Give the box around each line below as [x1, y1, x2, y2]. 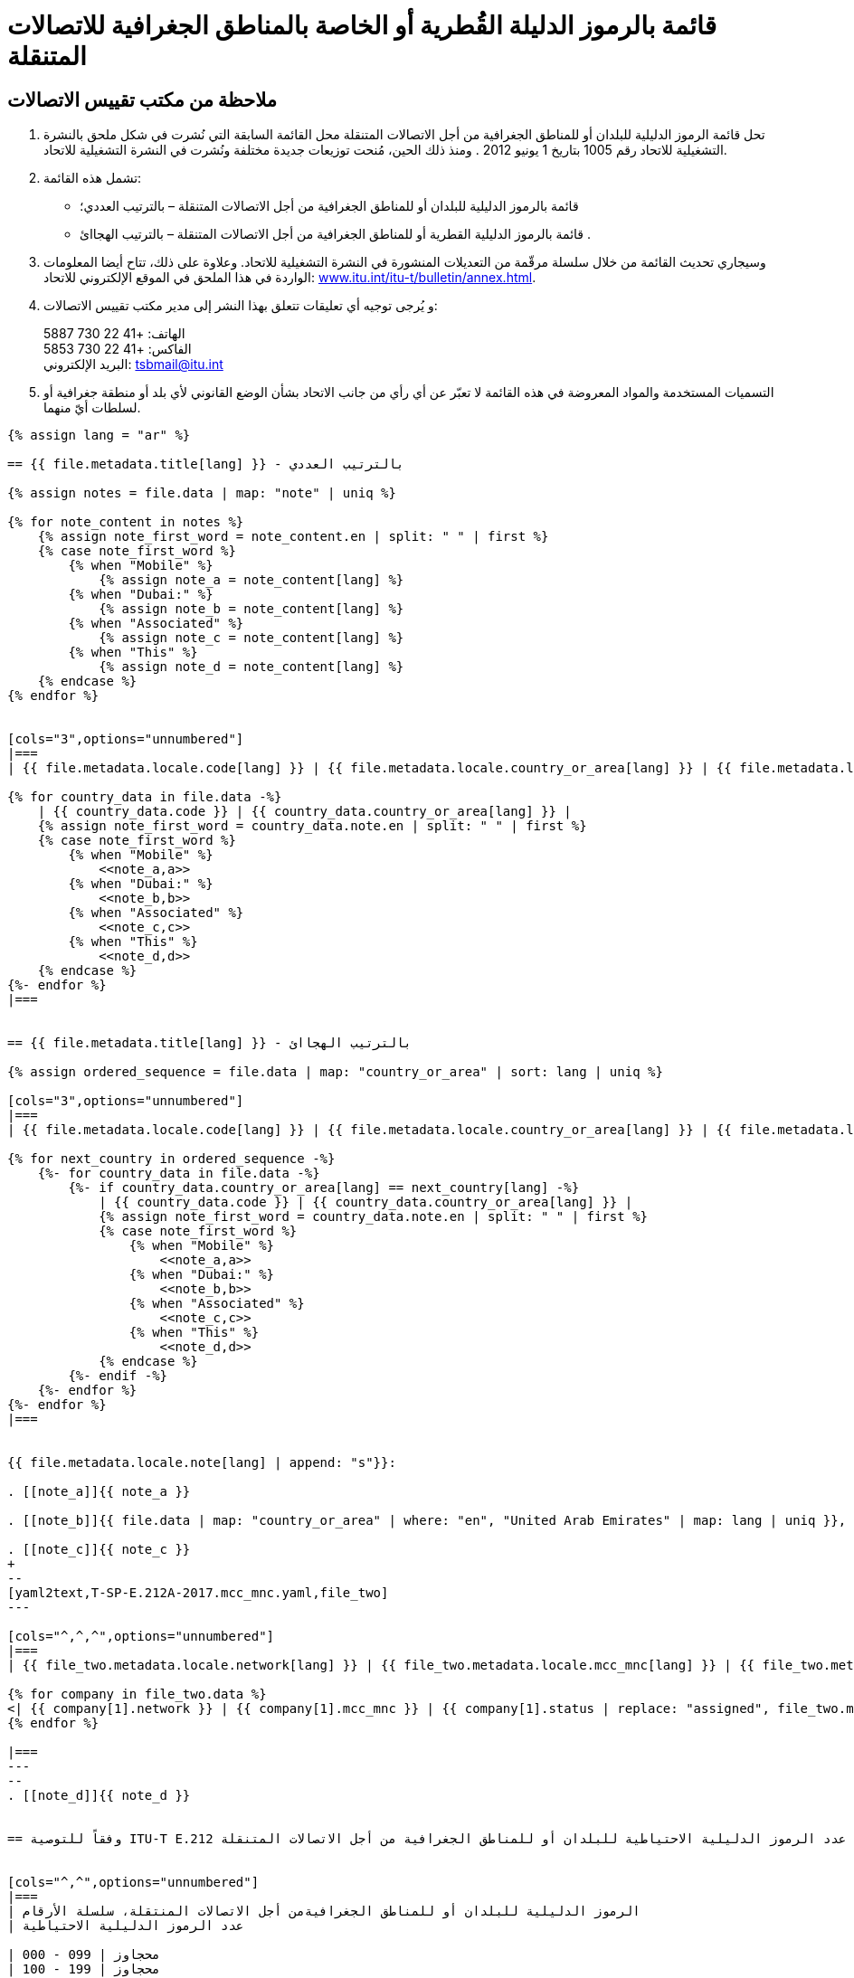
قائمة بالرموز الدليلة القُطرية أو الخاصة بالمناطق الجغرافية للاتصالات [7, 10, 717, 41]
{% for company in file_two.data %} [7, 1687, 267, 1702]
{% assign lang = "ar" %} [7, 428, 191, 443]
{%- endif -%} [68, 1368, 168, 1384]
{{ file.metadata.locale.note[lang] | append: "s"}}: [7, 1455, 396, 1471]
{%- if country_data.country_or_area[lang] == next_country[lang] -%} [68, 1180, 580, 1196]
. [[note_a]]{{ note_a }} [7, 1484, 191, 1500]
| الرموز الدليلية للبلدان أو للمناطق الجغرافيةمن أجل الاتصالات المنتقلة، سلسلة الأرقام [7, 1904, 640, 1919]
